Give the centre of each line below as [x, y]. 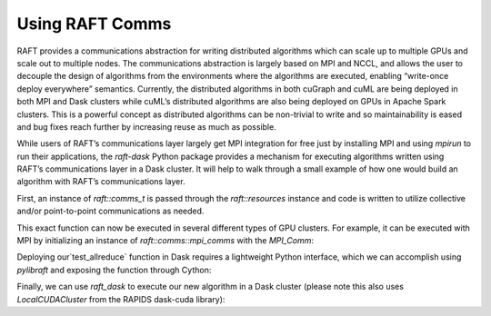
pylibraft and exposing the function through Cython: [114, 270]
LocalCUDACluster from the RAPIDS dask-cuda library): [121, 299]
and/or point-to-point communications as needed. [110, 211]
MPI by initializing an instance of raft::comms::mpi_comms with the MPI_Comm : [165, 241]
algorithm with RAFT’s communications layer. [101, 182]
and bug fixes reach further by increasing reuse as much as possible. [146, 126]
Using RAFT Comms [94, 24]
